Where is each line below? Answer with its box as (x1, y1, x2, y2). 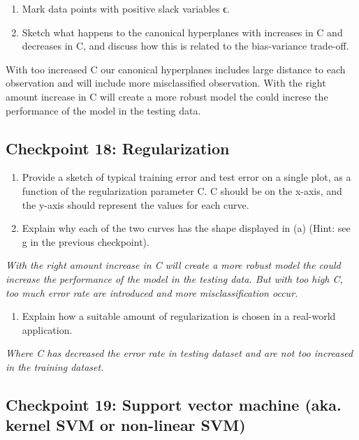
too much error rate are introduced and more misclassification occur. (6, 285, 298, 300)
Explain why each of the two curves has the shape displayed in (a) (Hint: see (22, 221, 351, 235)
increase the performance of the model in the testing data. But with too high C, (6, 271, 343, 286)
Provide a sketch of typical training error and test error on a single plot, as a (22, 170, 351, 184)
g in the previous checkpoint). (22, 234, 149, 249)
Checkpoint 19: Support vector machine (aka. (6, 393, 342, 415)
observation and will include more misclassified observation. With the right (6, 75, 326, 90)
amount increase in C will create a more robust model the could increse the (6, 89, 328, 103)
